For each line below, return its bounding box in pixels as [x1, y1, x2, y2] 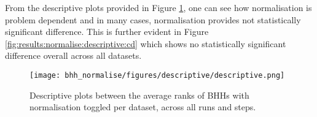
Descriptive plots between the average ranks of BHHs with [29, 88, 249, 101]
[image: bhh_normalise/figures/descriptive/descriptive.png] [29, 70, 285, 80]
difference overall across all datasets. [5, 49, 142, 62]
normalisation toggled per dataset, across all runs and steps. [29, 100, 256, 113]
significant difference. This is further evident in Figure [5, 25, 209, 38]
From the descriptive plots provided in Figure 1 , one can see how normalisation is [5, 1, 312, 13]
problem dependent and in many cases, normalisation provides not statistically [5, 13, 301, 26]
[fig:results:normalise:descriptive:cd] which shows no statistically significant [5, 37, 286, 50]
